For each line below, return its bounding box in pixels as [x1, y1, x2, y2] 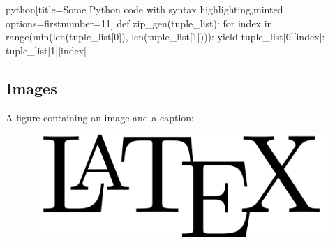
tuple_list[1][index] [6, 43, 87, 57]
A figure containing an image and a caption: [6, 110, 194, 124]
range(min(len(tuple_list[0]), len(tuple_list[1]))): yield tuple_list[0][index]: [6, 29, 325, 44]
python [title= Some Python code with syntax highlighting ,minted [6, 2, 283, 16]
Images [6, 77, 57, 98]
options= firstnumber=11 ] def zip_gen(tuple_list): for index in [6, 15, 273, 30]
